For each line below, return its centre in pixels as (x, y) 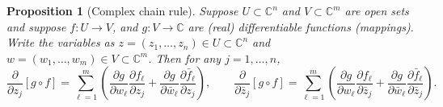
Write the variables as (61, 42)
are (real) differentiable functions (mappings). (301, 26)
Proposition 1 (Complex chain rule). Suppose (122, 10)
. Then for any (185, 58)
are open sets (377, 10)
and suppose (36, 26)
